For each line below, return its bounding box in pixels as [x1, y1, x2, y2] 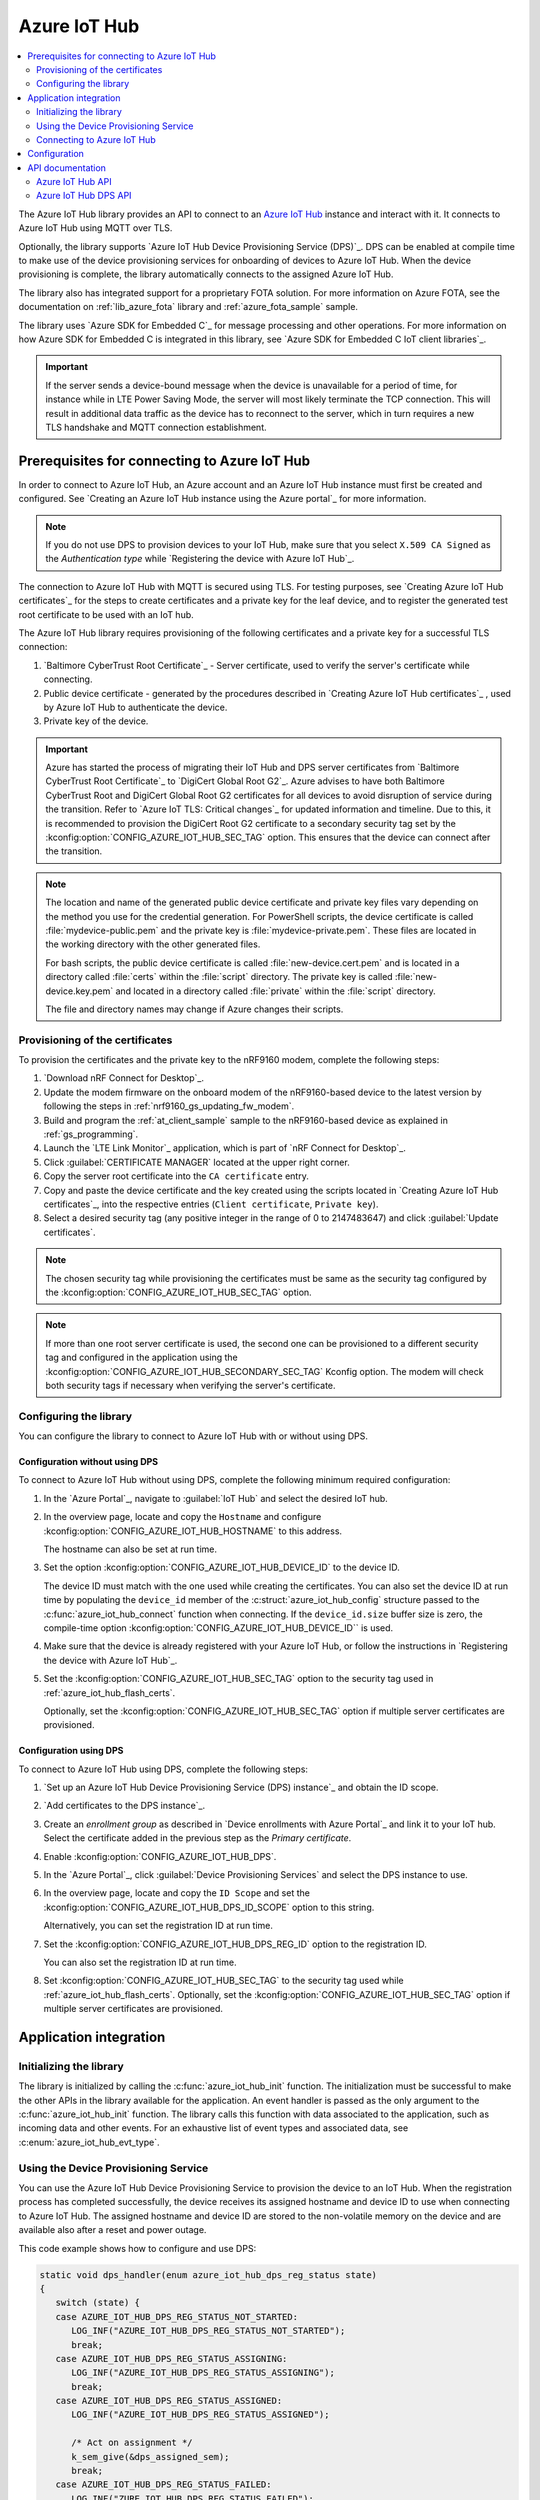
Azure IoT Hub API [36, 176, 112, 188]
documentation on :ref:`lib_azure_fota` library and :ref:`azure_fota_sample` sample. [18, 301, 359, 313]
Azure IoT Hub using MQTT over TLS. [18, 222, 173, 234]
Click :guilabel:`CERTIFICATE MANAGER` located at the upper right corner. [43, 1156, 350, 1168]
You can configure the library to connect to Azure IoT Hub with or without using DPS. [18, 1430, 369, 1442]
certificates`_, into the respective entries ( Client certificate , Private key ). [43, 1198, 379, 1210]
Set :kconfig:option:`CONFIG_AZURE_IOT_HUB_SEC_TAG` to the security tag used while [43, 1975, 404, 1987]
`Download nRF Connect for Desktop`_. [43, 1072, 205, 1084]
